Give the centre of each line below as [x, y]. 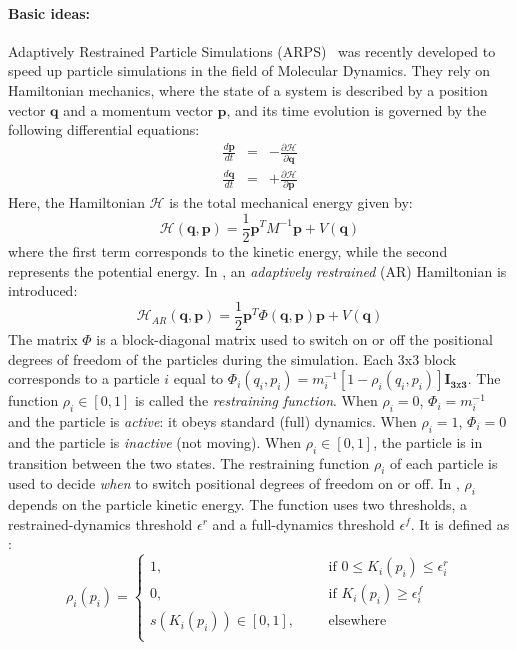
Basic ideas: [49, 12]
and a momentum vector [138, 109]
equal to [198, 378]
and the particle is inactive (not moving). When [155, 441]
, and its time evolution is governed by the [356, 109]
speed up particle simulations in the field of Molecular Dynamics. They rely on [249, 70]
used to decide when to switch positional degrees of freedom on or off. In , [234, 483]
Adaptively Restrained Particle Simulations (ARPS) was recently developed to [252, 50]
